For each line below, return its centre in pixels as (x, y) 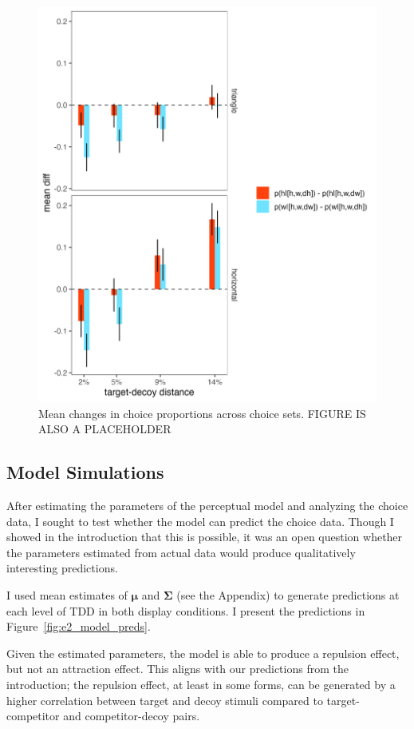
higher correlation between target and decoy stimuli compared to (165, 700)
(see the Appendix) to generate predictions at (288, 595)
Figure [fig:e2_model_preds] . (79, 626)
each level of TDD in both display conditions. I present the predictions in (186, 610)
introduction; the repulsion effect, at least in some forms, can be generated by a (201, 684)
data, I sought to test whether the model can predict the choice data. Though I (200, 521)
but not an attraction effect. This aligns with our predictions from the (177, 669)
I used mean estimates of (67, 595)
